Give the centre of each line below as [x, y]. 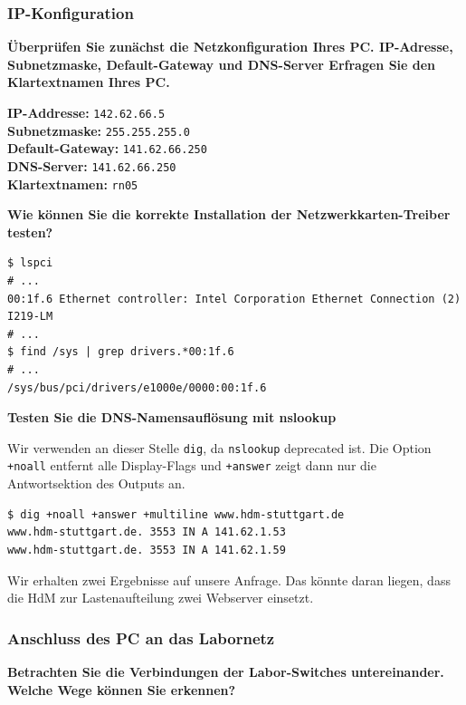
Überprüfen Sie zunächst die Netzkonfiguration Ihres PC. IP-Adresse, [230, 47]
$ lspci [30, 263]
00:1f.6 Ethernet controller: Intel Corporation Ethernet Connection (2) [234, 299]
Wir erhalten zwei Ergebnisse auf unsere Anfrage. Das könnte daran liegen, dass [229, 579]
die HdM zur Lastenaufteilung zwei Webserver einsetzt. [161, 598]
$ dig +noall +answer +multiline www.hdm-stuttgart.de [176, 514]
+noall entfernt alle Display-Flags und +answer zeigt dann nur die [192, 465]
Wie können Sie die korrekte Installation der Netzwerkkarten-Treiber [229, 214]
